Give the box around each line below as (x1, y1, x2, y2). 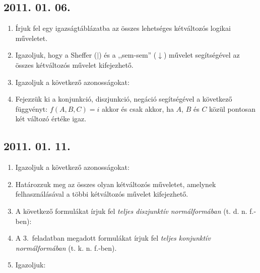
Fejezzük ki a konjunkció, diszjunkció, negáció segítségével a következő (15, 94, 232, 104)
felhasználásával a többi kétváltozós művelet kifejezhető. (15, 189, 188, 199)
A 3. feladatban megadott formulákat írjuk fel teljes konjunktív (15, 233, 211, 243)
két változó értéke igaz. (15, 113, 87, 124)
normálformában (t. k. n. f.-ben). (15, 242, 117, 253)
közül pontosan (209, 103, 255, 114)
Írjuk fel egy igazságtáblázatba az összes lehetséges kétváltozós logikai (15, 23, 231, 33)
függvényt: (15, 103, 48, 114)
